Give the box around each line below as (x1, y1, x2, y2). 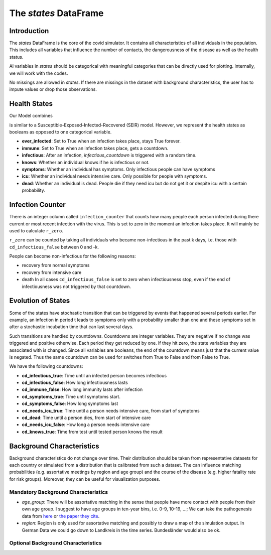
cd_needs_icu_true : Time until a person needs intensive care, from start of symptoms (22, 407, 200, 413)
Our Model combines (9, 113, 53, 119)
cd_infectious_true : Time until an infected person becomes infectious (22, 372, 167, 378)
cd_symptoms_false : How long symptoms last (22, 400, 118, 406)
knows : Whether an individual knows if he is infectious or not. (22, 159, 150, 165)
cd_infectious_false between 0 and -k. (9, 244, 99, 250)
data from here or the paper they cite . (22, 513, 100, 519)
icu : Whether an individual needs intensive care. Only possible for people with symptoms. (22, 173, 208, 179)
